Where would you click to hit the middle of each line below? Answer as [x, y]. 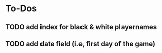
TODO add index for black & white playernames [81, 27]
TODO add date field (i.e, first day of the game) [80, 44]
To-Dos [21, 9]
